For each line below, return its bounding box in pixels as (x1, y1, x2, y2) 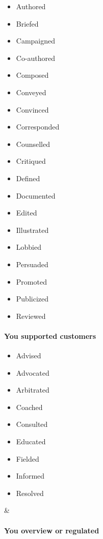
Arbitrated (16, 384, 49, 395)
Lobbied (16, 242, 42, 252)
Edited (16, 207, 37, 218)
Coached (16, 401, 43, 412)
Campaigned (16, 35, 56, 46)
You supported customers (4, 330, 96, 341)
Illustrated (16, 224, 49, 235)
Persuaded (16, 258, 48, 269)
